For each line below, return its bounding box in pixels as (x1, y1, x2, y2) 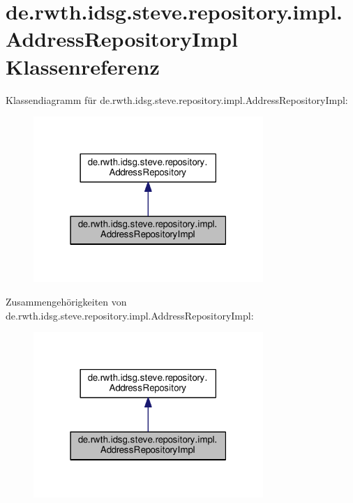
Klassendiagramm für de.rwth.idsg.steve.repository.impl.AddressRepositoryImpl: (6, 92, 348, 107)
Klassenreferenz (6, 52, 160, 80)
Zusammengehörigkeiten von (6, 294, 127, 308)
